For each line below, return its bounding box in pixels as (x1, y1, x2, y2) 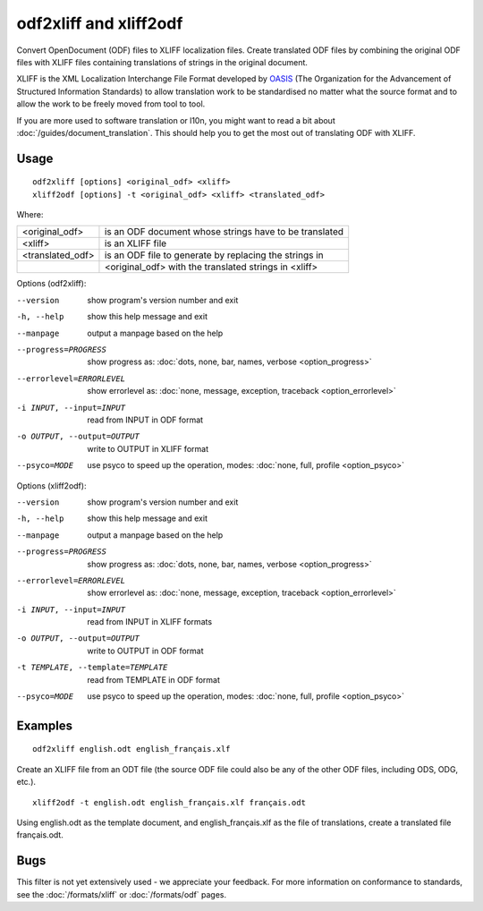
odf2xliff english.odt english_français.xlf (32, 744, 232, 754)
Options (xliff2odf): (16, 480, 87, 491)
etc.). (16, 777, 36, 788)
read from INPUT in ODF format (87, 414, 204, 425)
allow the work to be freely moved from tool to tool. (16, 98, 206, 109)
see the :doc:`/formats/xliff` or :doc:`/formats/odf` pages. (16, 889, 227, 899)
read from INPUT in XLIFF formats (87, 617, 213, 627)
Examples (16, 718, 73, 733)
